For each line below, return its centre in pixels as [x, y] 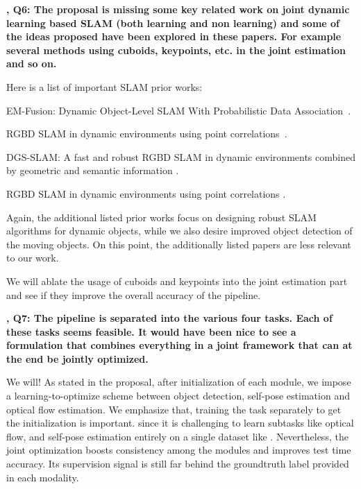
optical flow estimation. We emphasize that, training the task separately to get [174, 409]
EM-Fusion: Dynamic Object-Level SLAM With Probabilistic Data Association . [179, 110]
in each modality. [43, 477]
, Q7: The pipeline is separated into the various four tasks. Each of [169, 318]
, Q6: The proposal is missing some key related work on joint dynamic [178, 9]
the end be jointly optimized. [77, 358]
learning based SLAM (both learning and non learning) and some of [173, 23]
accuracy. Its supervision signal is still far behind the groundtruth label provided [178, 464]
